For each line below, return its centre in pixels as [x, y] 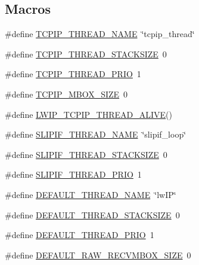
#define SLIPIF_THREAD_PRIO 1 [73, 174]
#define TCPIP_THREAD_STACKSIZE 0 [86, 54]
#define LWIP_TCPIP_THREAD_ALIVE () [89, 114]
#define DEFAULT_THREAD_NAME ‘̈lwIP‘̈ [91, 194]
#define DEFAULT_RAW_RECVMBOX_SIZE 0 [98, 255]
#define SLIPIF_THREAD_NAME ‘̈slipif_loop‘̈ [96, 134]
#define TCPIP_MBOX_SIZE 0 [66, 94]
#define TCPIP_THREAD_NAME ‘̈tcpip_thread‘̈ [100, 34]
